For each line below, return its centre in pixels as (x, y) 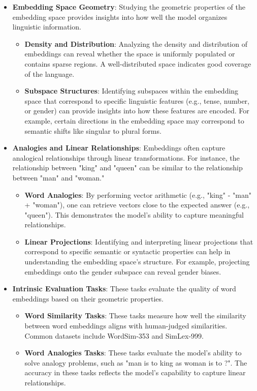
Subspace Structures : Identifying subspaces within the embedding (132, 91)
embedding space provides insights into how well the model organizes (120, 17)
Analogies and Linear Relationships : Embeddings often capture (119, 148)
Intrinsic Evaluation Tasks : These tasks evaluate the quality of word (124, 289)
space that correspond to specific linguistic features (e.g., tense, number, (137, 100)
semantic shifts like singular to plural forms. (93, 130)
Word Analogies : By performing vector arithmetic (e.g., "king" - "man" (138, 194)
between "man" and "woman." (58, 177)
